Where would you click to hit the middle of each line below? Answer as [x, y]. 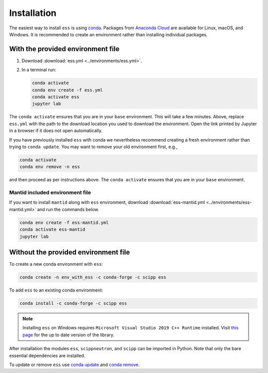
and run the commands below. [68, 209]
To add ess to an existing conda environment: [56, 290]
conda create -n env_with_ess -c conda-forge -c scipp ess [93, 277]
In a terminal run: [39, 70]
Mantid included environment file [50, 193]
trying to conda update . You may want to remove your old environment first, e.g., [93, 147]
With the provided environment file [64, 49]
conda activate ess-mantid [52, 229]
